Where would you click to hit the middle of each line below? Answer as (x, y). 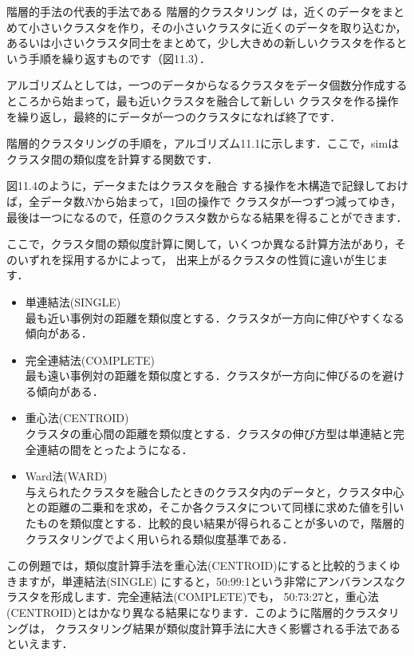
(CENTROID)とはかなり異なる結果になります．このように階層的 (175, 612)
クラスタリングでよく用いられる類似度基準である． (159, 538)
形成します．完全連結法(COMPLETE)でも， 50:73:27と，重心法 (215, 597)
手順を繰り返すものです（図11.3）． (119, 58)
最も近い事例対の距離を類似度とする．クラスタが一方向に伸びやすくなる (215, 317)
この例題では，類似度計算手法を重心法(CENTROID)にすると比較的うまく (198, 565)
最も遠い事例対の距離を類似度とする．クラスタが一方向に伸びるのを (204, 375)
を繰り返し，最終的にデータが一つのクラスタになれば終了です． (174, 116)
